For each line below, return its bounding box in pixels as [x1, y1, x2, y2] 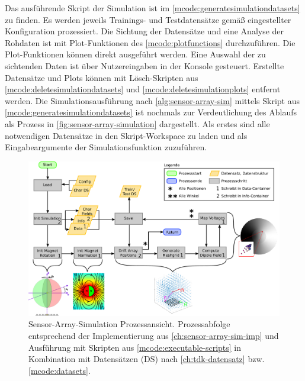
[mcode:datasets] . [28, 364, 91, 376]
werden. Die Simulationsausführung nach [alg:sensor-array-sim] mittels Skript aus [5, 94, 300, 106]
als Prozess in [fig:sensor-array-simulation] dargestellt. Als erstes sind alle [5, 117, 270, 130]
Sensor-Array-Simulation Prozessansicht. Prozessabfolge [28, 318, 230, 330]
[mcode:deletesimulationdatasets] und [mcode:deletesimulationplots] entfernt [5, 83, 281, 95]
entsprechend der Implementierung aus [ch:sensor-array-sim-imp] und [28, 330, 279, 342]
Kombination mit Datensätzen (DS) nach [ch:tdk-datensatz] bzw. [28, 353, 265, 365]
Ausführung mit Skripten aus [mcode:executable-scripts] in [28, 341, 242, 353]
